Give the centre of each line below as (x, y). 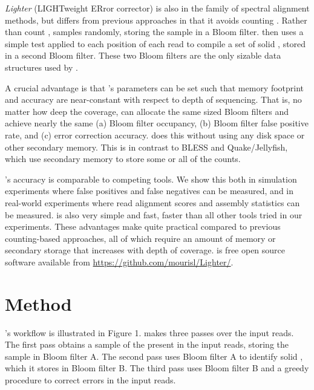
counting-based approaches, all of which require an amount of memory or (140, 238)
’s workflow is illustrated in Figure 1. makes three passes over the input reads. (149, 332)
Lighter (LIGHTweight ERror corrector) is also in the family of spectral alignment (157, 8)
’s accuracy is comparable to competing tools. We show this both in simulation (151, 179)
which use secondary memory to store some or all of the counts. (123, 159)
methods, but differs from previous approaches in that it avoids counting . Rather (156, 20)
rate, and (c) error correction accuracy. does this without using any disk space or (155, 135)
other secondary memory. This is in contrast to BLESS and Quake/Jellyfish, (146, 147)
